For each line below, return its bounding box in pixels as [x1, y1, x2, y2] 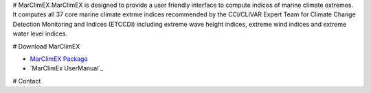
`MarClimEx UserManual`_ [30, 64, 104, 72]
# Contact [12, 77, 41, 85]
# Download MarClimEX [12, 42, 80, 51]
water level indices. [12, 29, 68, 38]
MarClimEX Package [30, 55, 89, 63]
